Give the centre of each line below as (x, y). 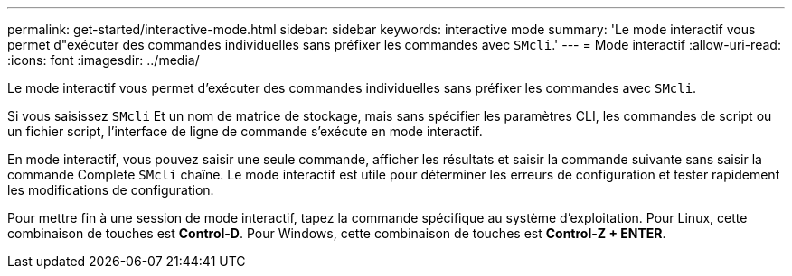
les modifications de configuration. (111, 190)
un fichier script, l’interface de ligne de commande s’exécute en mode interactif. (245, 131)
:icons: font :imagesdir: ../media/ (104, 60)
